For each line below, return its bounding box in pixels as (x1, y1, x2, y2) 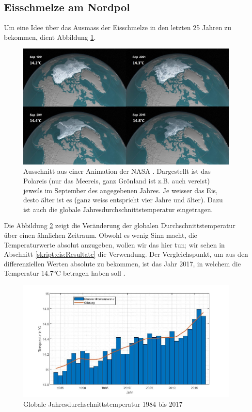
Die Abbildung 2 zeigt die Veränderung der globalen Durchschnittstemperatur (4, 220, 236, 231)
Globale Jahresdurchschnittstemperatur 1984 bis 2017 (23, 398, 183, 409)
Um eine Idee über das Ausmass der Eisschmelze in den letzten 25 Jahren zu (4, 22, 232, 33)
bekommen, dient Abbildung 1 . (4, 32, 96, 42)
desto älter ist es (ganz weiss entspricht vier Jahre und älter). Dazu (23, 195, 223, 205)
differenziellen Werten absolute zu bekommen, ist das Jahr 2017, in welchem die (4, 258, 241, 268)
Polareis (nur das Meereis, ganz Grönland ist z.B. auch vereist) (23, 176, 210, 186)
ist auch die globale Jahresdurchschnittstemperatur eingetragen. (23, 204, 213, 214)
